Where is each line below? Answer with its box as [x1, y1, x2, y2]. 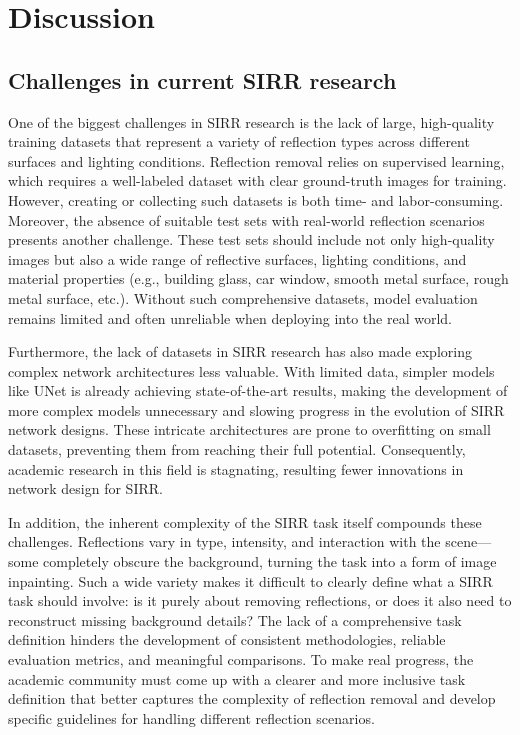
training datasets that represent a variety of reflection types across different [8, 131, 470, 152]
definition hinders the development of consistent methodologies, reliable [8, 629, 446, 650]
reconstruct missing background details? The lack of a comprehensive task [8, 609, 462, 630]
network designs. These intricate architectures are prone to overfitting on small [8, 419, 491, 440]
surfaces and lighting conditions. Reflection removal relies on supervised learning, [8, 150, 505, 171]
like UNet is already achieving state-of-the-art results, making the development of [8, 380, 508, 401]
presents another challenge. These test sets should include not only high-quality [8, 229, 495, 250]
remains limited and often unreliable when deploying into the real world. [8, 307, 452, 328]
